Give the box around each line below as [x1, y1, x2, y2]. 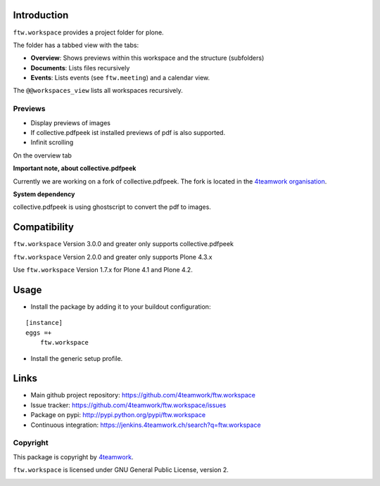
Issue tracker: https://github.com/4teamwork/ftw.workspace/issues [30, 401, 227, 409]
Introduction [13, 9, 69, 21]
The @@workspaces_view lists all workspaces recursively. [13, 87, 183, 95]
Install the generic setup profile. [30, 354, 123, 362]
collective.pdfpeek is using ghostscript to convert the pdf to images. [13, 203, 211, 211]
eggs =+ [25, 328, 52, 337]
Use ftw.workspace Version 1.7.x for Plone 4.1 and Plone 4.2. [13, 266, 193, 274]
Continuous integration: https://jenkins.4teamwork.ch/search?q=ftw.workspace [30, 421, 261, 429]
